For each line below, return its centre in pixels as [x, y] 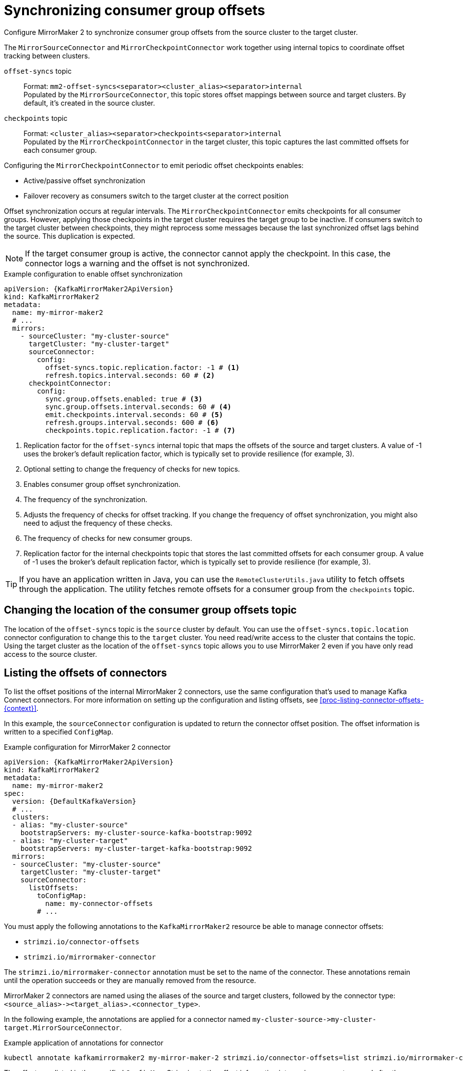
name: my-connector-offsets [99, 904]
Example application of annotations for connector [84, 1043]
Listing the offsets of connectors [86, 673]
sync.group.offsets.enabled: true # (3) [124, 399]
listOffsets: [53, 888]
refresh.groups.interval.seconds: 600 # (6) [132, 422]
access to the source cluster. [51, 654]
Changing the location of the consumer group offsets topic [150, 610]
